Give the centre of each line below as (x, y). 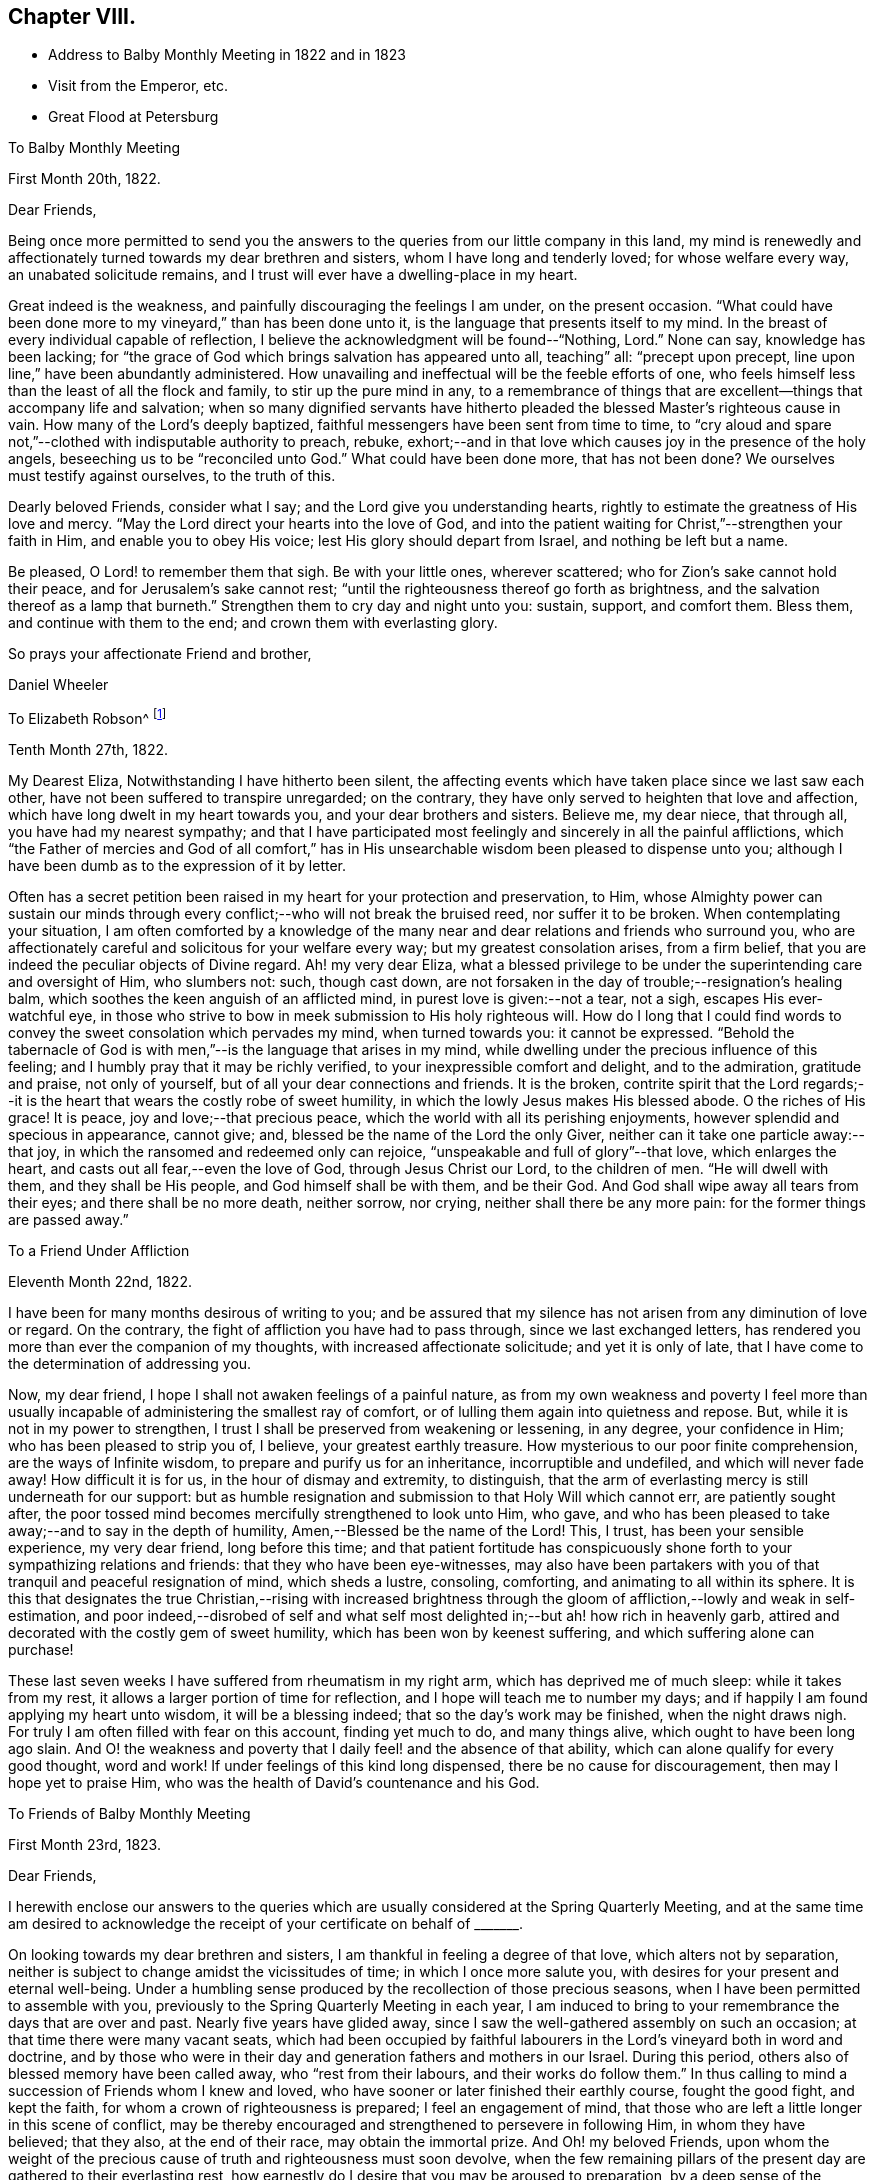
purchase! (41, 1650)
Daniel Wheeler (58, 685)
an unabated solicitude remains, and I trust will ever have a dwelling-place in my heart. (293, 275)
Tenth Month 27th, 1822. (88, 750)
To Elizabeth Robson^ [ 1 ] (87, 717)
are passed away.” (68, 1220)
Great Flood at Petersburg (133, 117)
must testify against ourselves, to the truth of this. (172, 476)
